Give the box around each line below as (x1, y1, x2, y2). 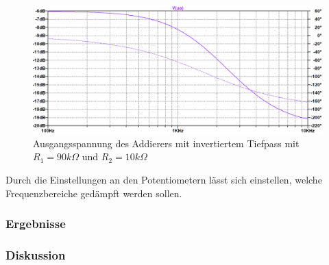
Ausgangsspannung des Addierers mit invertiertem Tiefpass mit (33, 136, 300, 150)
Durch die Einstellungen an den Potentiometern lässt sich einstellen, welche (5, 172, 322, 186)
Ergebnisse (5, 215, 66, 232)
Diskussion (5, 246, 66, 263)
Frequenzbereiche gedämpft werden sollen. (5, 186, 182, 200)
